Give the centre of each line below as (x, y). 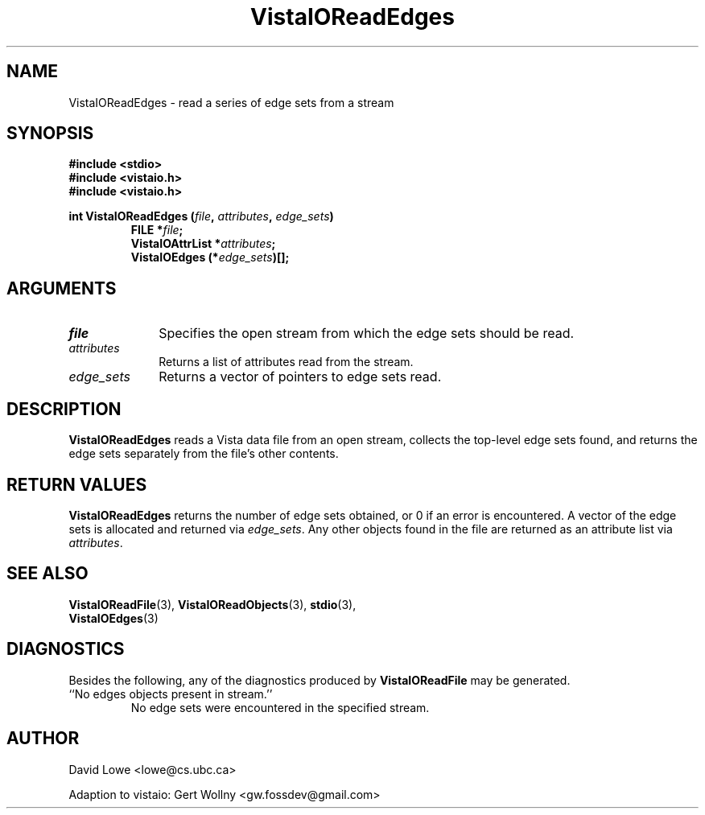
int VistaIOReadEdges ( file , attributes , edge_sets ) (201, 216)
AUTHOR (43, 739)
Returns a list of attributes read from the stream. (286, 362)
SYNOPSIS (50, 134)
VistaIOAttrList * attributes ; (203, 244)
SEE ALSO (47, 574)
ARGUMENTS (62, 288)
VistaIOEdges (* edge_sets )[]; (210, 257)
